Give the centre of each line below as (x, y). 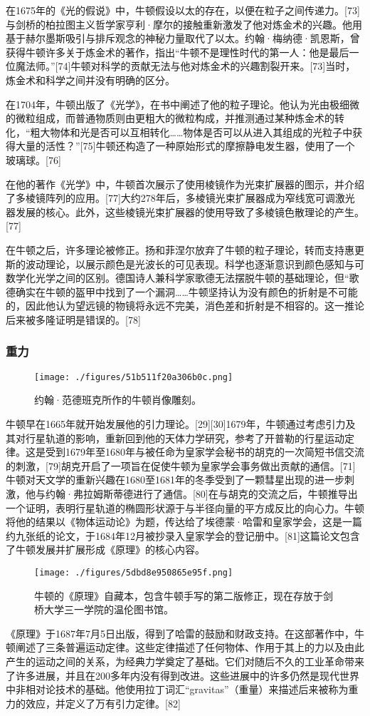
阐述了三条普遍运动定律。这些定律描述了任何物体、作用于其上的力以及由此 (190, 647)
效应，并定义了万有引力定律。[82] (103, 703)
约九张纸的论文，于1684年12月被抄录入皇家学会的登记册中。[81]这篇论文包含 (183, 535)
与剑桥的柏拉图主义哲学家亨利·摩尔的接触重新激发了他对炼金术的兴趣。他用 (184, 24)
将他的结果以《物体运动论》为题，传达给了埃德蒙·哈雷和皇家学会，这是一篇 (184, 522)
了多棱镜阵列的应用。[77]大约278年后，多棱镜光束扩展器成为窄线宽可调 (170, 198)
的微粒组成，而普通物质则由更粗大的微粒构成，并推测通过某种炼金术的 (170, 118)
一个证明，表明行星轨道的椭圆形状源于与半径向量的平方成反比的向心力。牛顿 (185, 507)
